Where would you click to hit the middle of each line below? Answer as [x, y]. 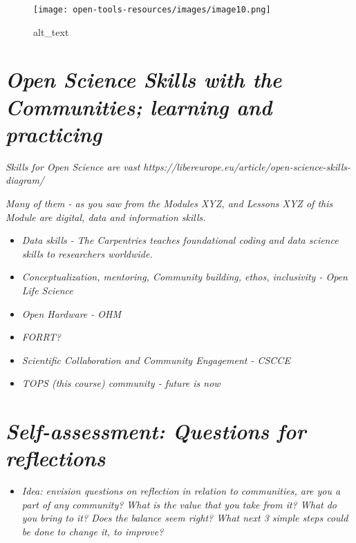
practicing [54, 133]
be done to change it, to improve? [93, 531]
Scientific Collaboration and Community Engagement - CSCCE [156, 360]
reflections [56, 458]
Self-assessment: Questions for [156, 431]
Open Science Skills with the [144, 79]
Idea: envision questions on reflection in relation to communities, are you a [181, 491]
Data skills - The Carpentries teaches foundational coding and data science [180, 240]
